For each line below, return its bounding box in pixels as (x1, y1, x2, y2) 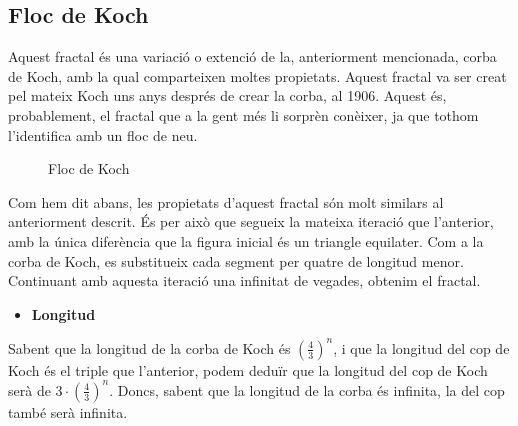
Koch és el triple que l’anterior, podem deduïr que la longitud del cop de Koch (8, 359, 488, 380)
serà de (8, 379, 51, 400)
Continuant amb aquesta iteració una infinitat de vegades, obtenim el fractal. (8, 270, 481, 291)
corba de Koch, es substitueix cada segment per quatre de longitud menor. (8, 250, 464, 271)
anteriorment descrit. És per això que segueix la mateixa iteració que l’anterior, (8, 211, 494, 232)
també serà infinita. (8, 401, 128, 422)
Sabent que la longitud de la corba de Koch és (8, 337, 291, 358)
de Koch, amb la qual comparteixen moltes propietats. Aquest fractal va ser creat (8, 65, 507, 86)
